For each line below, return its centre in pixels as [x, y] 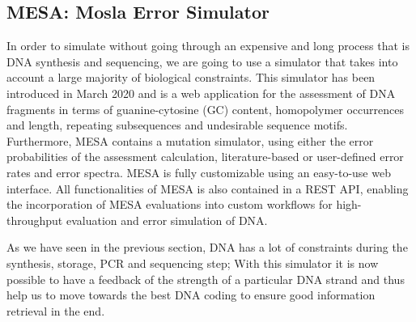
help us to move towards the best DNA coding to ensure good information [191, 295]
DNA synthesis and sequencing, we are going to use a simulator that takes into [202, 61]
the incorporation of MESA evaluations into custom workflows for [170, 204]
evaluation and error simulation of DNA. [167, 220]
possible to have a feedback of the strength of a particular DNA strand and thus [206, 279]
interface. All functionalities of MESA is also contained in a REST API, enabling [208, 188]
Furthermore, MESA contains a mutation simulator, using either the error [190, 140]
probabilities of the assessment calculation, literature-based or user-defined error [205, 157]
